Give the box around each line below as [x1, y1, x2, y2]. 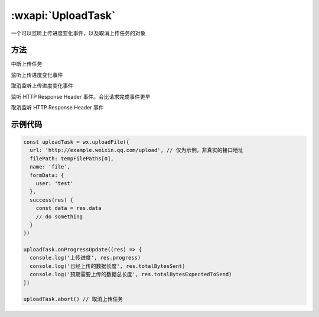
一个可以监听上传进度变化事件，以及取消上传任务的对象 [11, 30, 146, 37]
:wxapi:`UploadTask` [11, 9, 116, 22]
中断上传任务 [11, 60, 43, 67]
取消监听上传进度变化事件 [11, 82, 73, 89]
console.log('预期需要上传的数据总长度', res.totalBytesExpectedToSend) [30, 271, 232, 278]
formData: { [30, 172, 64, 179]
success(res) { [30, 196, 74, 203]
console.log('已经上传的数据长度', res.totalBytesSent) [30, 263, 185, 269]
